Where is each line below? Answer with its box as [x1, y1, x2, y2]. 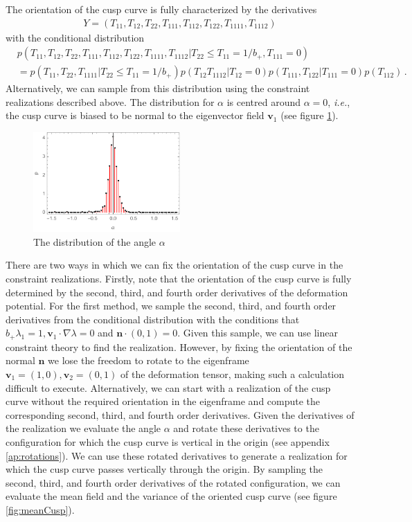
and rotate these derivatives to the [173, 421, 319, 435]
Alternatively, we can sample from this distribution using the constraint [6, 81, 310, 96]
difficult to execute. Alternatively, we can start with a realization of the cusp [6, 380, 331, 395]
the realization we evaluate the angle [6, 421, 161, 435]
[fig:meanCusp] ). [6, 502, 75, 516]
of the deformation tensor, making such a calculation [120, 367, 345, 381]
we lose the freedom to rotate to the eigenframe [48, 353, 249, 368]
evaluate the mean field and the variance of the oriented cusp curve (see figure [6, 489, 337, 503]
